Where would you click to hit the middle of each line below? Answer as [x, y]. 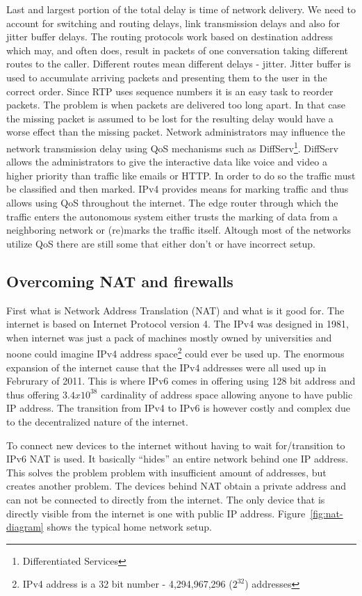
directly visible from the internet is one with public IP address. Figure [156, 513]
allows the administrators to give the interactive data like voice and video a [167, 162]
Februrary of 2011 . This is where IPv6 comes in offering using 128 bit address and [181, 381]
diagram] [25, 527]
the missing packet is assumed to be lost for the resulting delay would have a [170, 118]
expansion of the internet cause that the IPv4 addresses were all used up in [166, 367]
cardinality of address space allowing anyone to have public [227, 394]
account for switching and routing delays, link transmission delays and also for [173, 23]
